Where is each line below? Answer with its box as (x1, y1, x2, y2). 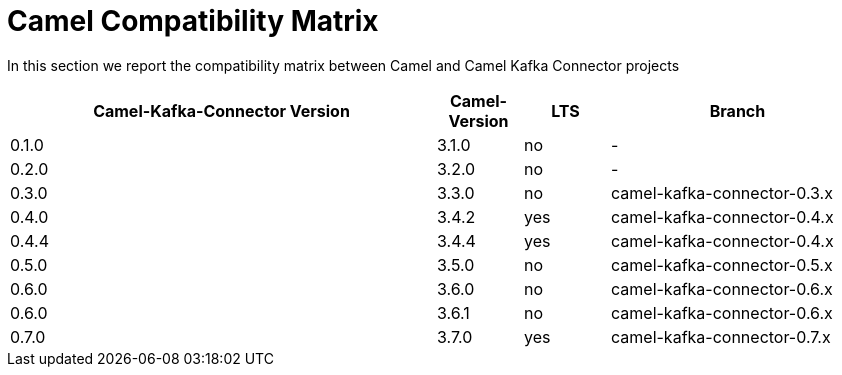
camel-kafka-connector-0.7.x (611, 326, 831, 347)
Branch (709, 100, 766, 121)
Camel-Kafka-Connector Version (93, 100, 350, 121)
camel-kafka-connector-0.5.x (611, 254, 833, 275)
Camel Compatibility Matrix (7, 4, 379, 38)
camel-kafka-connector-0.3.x (611, 182, 833, 203)
